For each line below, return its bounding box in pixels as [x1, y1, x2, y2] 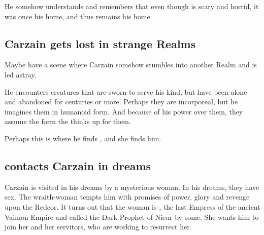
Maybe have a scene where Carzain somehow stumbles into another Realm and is [5, 59, 257, 70]
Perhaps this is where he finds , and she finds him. [5, 133, 161, 143]
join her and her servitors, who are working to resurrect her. [5, 221, 192, 232]
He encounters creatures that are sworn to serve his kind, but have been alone [5, 86, 247, 97]
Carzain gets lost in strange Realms [5, 35, 196, 51]
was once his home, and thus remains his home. [5, 11, 152, 21]
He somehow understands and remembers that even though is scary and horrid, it [5, 1, 259, 11]
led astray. [5, 69, 37, 80]
